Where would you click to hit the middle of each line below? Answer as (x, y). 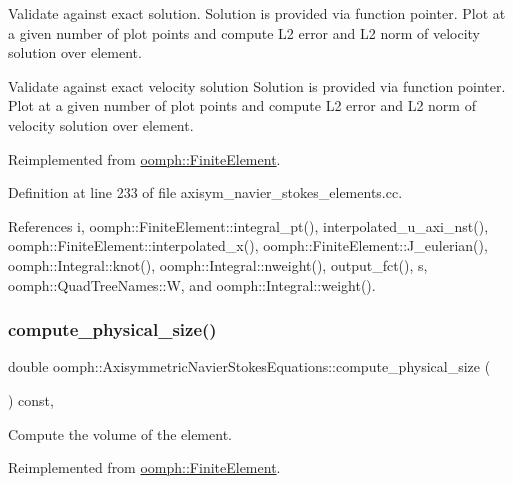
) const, (31, 399)
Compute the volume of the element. (120, 433)
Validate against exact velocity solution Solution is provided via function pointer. (257, 85)
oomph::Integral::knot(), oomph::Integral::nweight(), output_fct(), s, (218, 264)
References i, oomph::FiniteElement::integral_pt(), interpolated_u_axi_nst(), (248, 225)
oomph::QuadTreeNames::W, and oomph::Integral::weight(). (192, 284)
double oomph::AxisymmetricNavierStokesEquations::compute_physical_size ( (249, 366)
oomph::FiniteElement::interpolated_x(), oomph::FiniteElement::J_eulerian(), (248, 245)
